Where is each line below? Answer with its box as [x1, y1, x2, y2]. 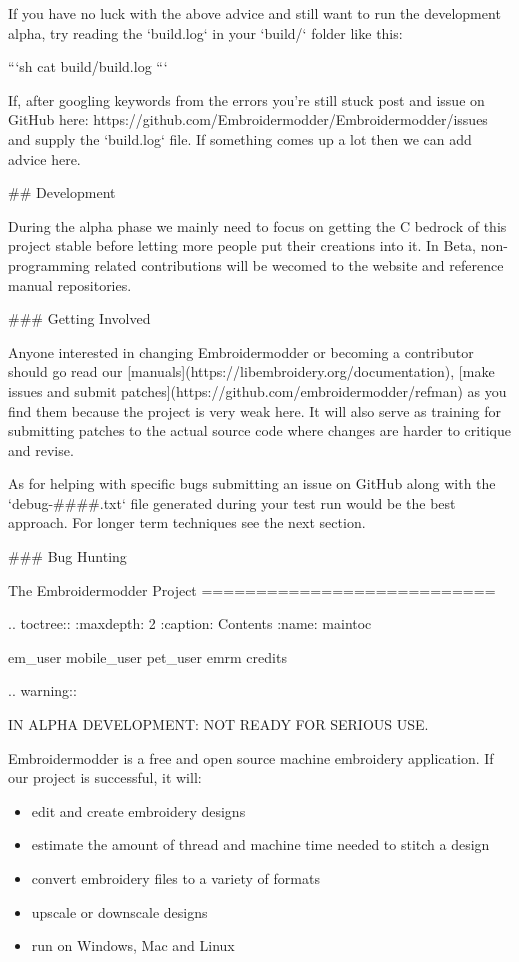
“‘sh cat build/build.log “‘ [8, 56, 168, 77]
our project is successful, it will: [8, 767, 202, 788]
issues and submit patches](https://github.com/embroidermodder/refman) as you [8, 380, 507, 401]
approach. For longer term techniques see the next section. [8, 512, 366, 533]
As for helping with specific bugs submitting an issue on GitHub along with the [8, 473, 496, 494]
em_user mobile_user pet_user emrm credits [8, 646, 287, 667]
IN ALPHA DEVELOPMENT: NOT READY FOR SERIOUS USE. [8, 714, 429, 735]
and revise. [8, 439, 74, 460]
